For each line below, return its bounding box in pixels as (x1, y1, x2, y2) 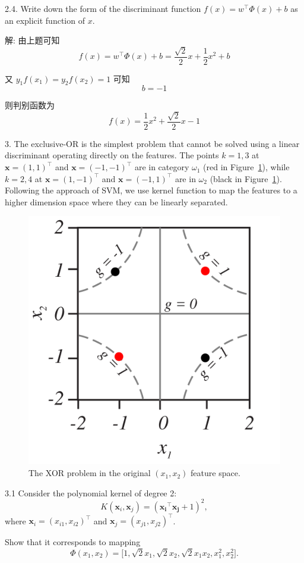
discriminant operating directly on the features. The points (5, 149, 219, 161)
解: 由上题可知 (5, 34, 60, 46)
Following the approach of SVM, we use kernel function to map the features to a (5, 184, 297, 196)
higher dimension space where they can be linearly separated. (5, 195, 228, 208)
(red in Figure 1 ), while (203, 161, 290, 173)
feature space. (191, 467, 240, 479)
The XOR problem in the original (28, 467, 151, 479)
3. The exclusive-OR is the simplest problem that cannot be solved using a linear (5, 137, 300, 149)
